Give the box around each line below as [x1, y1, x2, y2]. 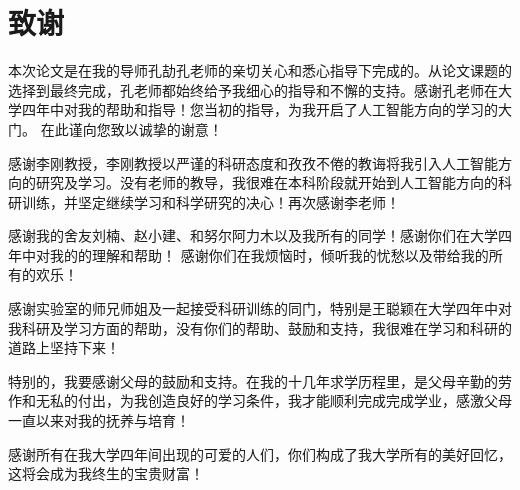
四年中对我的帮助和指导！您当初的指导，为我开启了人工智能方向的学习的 [21, 99, 498, 120]
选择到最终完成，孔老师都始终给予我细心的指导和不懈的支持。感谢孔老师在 [8, 79, 498, 100]
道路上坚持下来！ [8, 337, 120, 358]
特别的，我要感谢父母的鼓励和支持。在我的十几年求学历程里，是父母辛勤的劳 [8, 370, 512, 391]
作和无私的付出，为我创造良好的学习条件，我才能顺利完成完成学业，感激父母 [8, 390, 512, 411]
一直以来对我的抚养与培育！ [8, 410, 190, 431]
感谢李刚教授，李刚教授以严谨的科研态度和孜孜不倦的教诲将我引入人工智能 [8, 152, 498, 173]
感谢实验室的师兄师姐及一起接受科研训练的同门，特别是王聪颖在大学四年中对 [8, 298, 512, 319]
